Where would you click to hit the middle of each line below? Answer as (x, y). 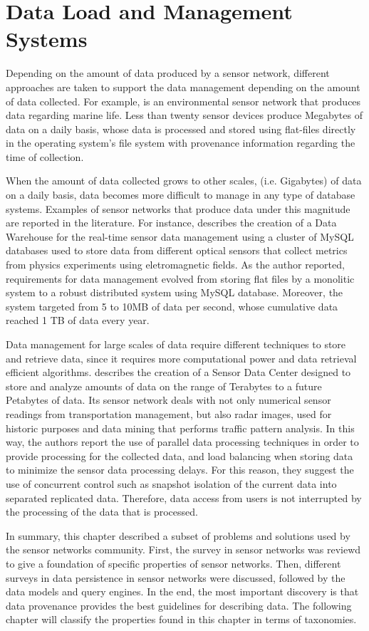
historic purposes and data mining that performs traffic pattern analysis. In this (180, 428)
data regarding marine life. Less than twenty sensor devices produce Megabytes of (184, 115)
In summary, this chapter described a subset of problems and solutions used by (178, 535)
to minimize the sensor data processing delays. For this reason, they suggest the (180, 470)
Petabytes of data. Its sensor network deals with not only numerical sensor (168, 400)
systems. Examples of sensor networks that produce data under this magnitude (178, 208)
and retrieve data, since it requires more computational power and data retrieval (181, 358)
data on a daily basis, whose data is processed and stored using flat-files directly (181, 129)
